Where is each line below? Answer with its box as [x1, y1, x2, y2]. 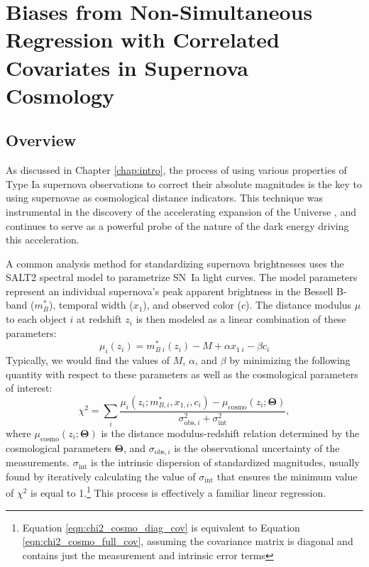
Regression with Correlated [6, 25, 280, 54]
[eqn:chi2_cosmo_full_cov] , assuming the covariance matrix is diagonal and [22, 534, 353, 549]
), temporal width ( [48, 297, 133, 312]
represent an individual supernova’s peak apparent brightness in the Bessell [6, 283, 334, 298]
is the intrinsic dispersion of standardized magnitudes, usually [91, 455, 360, 470]
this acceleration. [6, 232, 79, 247]
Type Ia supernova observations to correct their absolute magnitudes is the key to [6, 176, 362, 191]
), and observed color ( [143, 297, 241, 312]
